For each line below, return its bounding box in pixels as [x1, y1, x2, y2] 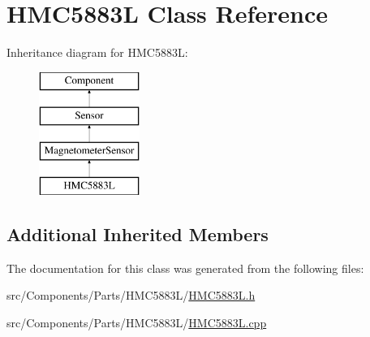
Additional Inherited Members [6, 221, 269, 246]
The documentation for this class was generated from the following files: [6, 259, 364, 276]
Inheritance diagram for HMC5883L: [6, 44, 188, 61]
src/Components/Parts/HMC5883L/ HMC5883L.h [6, 287, 256, 304]
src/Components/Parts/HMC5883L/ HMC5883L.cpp [6, 313, 267, 331]
